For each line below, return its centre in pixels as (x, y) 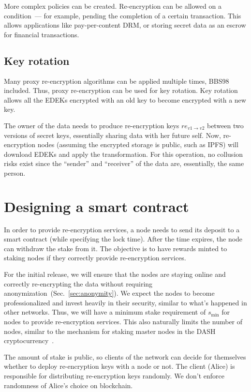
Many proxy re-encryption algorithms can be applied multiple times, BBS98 (117, 81)
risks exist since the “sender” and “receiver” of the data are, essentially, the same (124, 163)
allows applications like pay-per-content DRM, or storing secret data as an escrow (125, 25)
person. (15, 173)
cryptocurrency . (29, 340)
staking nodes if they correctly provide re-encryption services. (95, 258)
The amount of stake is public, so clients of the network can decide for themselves (125, 356)
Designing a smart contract (96, 206)
